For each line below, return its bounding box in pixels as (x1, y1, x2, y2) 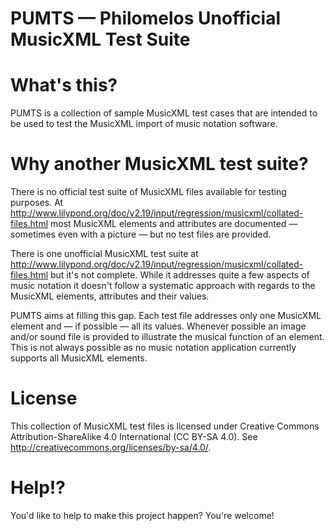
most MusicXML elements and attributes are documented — (50, 218, 298, 230)
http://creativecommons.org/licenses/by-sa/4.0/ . (10, 442, 212, 453)
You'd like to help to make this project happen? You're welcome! (10, 509, 275, 521)
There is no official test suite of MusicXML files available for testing (10, 186, 287, 198)
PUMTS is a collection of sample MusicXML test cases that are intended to (10, 107, 318, 119)
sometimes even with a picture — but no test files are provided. (10, 228, 272, 241)
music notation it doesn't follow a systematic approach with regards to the (10, 280, 316, 292)
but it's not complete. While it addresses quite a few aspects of (50, 269, 310, 281)
